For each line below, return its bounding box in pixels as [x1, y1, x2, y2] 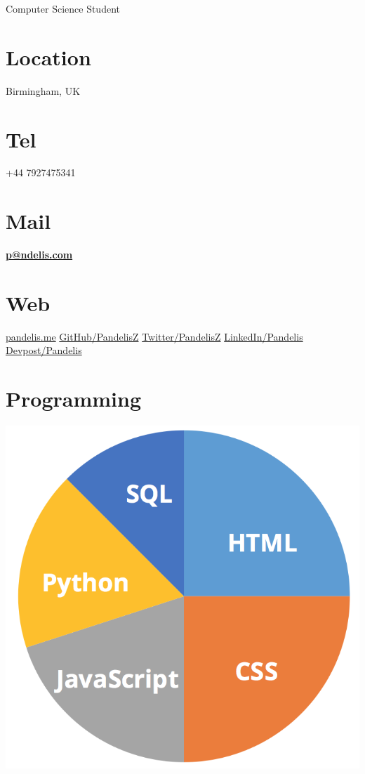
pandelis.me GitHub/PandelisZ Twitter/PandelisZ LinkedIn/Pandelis [6, 329, 303, 343]
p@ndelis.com [6, 247, 73, 262]
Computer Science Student [6, 1, 120, 15]
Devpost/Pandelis [6, 343, 82, 358]
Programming [6, 384, 141, 413]
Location [6, 42, 91, 71]
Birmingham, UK [6, 83, 81, 98]
